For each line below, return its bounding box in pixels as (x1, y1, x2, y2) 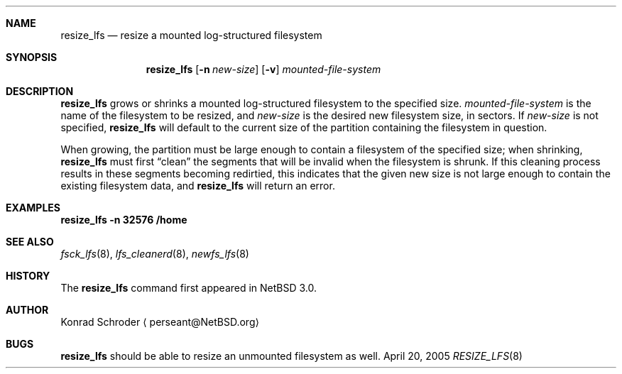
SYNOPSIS (6, 51, 58, 63)
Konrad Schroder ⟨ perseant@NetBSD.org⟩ (60, 316, 259, 328)
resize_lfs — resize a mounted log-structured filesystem (60, 29, 322, 41)
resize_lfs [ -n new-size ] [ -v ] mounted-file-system (146, 63, 381, 75)
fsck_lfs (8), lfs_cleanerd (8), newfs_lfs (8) (60, 248, 249, 260)
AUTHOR (6, 304, 49, 316)
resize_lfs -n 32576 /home (60, 214, 187, 226)
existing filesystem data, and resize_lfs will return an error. (60, 180, 335, 192)
